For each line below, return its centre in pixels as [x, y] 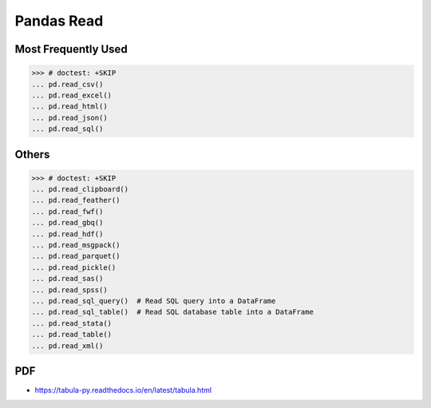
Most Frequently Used [71, 49]
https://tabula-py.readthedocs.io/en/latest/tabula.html [123, 390]
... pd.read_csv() [67, 84]
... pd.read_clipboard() [80, 189]
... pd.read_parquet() [76, 256]
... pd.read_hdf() [67, 234]
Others [32, 154]
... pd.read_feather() [76, 200]
